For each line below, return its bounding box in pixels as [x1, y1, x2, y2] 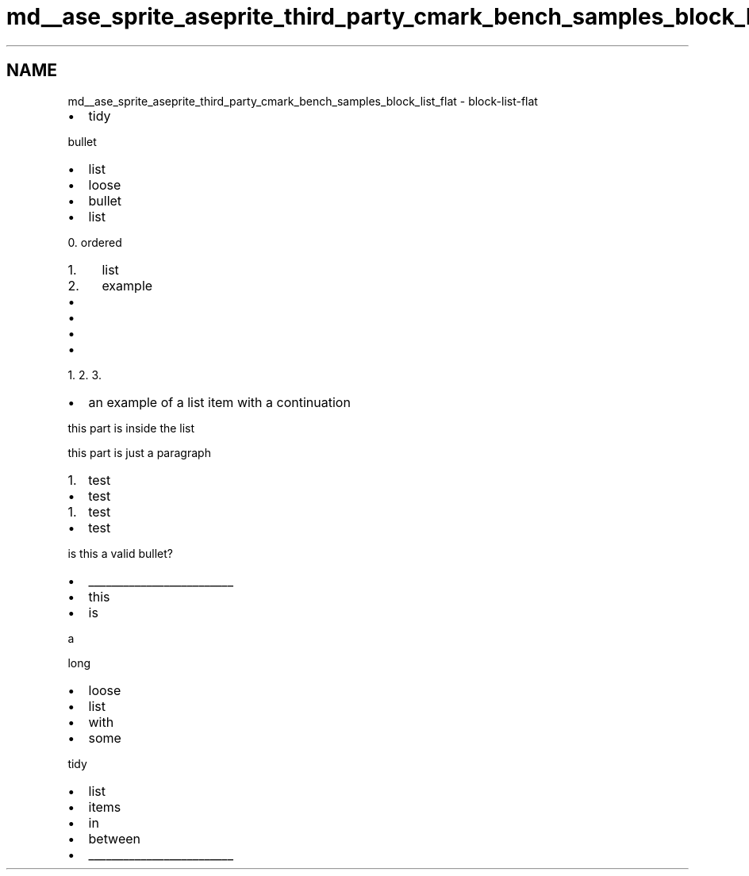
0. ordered [67, 235, 122, 249]
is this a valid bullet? [67, 546, 173, 560]
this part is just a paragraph [67, 445, 211, 459]
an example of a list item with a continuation [88, 394, 351, 410]
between [88, 830, 141, 847]
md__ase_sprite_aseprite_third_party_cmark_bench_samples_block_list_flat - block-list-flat [67, 94, 538, 108]
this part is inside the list [67, 421, 195, 435]
